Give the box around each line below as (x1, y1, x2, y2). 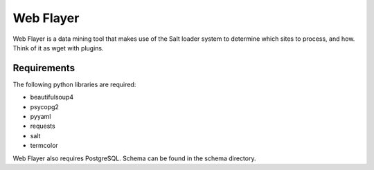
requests (30, 122, 55, 131)
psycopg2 (30, 102, 59, 111)
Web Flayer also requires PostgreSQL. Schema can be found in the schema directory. (12, 154, 256, 162)
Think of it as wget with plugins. (12, 44, 104, 52)
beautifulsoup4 (30, 93, 74, 102)
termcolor (30, 142, 58, 150)
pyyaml (30, 113, 51, 121)
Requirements (12, 62, 75, 74)
